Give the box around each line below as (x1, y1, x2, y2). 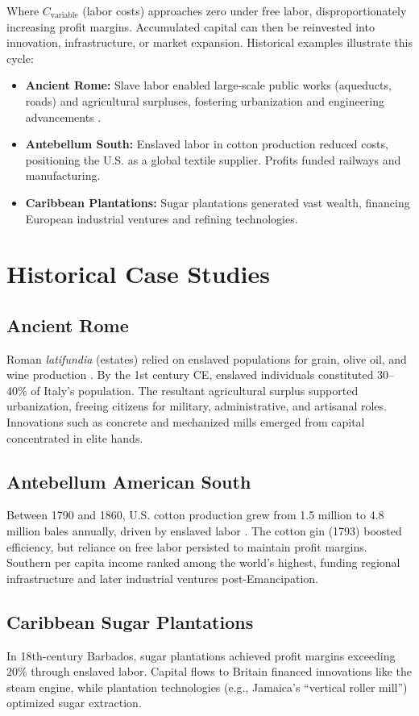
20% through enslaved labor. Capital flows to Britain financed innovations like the (6, 663, 413, 680)
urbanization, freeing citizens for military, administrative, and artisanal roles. (6, 398, 387, 414)
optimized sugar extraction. (6, 694, 142, 711)
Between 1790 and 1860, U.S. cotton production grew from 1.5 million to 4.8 (6, 506, 384, 523)
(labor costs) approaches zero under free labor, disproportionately (82, 2, 407, 19)
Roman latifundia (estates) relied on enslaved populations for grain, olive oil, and (6, 350, 407, 367)
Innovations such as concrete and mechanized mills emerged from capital (6, 414, 365, 431)
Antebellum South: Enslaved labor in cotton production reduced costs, (25, 135, 388, 152)
